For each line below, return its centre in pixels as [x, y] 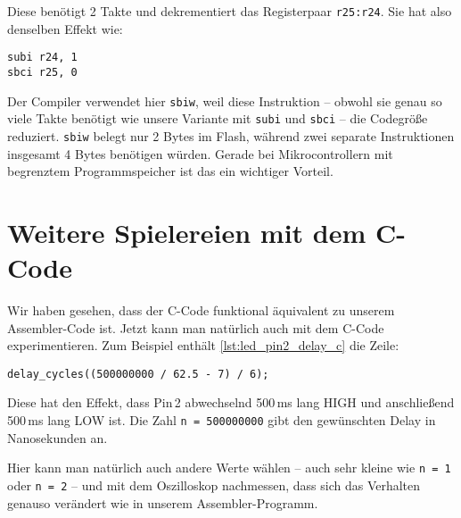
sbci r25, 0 [42, 72]
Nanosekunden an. [58, 437]
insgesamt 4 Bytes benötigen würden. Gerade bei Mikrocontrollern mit [200, 153]
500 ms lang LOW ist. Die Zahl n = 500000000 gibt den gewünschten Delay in [222, 420]
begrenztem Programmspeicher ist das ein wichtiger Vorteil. [170, 171]
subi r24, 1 [42, 58]
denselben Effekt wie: [65, 28]
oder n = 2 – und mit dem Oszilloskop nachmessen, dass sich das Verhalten [214, 485]
